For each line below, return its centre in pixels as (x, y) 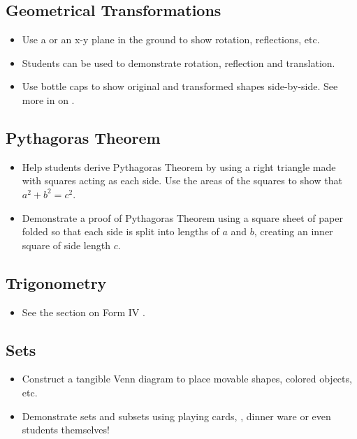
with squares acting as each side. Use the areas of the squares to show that (182, 180)
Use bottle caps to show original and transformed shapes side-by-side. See (180, 86)
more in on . (48, 99)
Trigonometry (56, 282)
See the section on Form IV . (83, 312)
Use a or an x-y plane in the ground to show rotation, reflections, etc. (171, 39)
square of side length (66, 245)
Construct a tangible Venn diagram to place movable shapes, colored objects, (187, 379)
